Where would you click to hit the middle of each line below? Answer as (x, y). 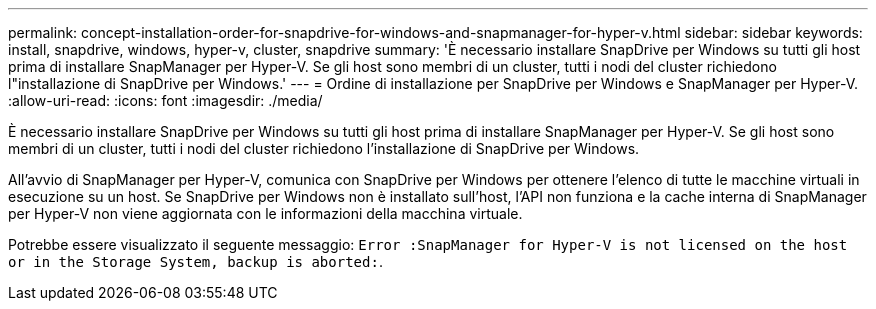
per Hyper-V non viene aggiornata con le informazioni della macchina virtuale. (265, 213)
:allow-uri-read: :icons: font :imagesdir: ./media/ (165, 100)
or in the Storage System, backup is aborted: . (195, 261)
